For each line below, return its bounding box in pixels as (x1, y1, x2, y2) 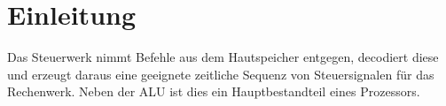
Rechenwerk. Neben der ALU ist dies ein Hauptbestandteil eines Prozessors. (7, 82, 420, 101)
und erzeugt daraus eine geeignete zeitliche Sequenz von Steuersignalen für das (7, 64, 434, 83)
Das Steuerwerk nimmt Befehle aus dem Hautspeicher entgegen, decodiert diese (7, 48, 439, 66)
